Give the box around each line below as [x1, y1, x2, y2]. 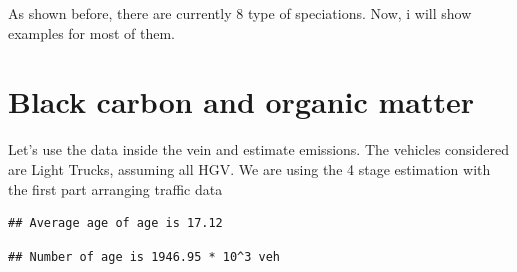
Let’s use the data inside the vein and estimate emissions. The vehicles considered [8, 139, 509, 160]
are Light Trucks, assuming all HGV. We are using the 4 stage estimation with [8, 158, 491, 179]
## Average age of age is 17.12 [8, 216, 223, 231]
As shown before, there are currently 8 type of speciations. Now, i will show [8, 3, 472, 23]
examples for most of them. [8, 22, 176, 43]
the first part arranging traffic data [8, 178, 223, 199]
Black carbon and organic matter [8, 81, 475, 122]
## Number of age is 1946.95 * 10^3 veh [8, 249, 281, 264]
